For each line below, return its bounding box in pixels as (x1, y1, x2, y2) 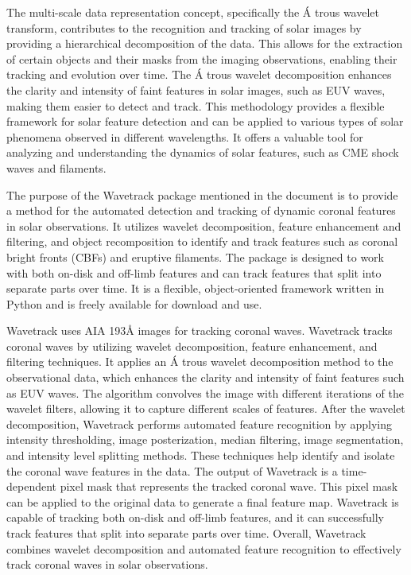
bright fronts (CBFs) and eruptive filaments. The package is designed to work (6, 248, 384, 265)
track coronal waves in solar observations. (6, 556, 208, 573)
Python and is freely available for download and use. (6, 295, 262, 312)
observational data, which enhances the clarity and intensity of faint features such (6, 369, 405, 386)
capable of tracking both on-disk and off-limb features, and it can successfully (6, 509, 384, 526)
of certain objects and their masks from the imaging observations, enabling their (6, 50, 397, 67)
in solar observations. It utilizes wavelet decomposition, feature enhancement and (6, 217, 401, 234)
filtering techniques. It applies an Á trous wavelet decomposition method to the (6, 353, 394, 370)
